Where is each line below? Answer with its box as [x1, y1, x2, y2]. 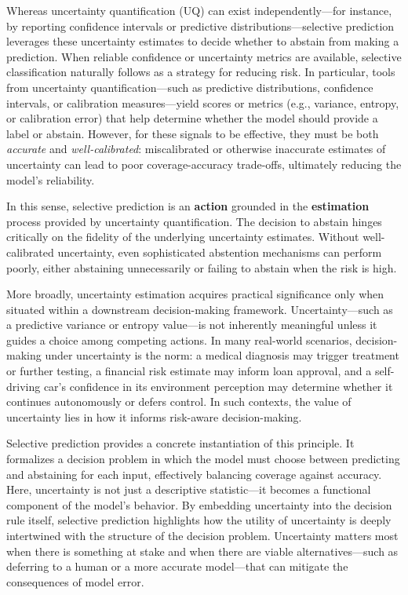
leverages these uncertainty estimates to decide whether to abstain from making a [6, 33, 399, 49]
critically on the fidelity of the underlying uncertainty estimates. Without [6, 228, 359, 245]
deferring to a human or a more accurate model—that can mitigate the [6, 558, 348, 575]
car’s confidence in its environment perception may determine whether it [43, 378, 393, 394]
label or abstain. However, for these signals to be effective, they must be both [6, 125, 379, 141]
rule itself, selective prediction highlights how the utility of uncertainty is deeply [6, 512, 392, 528]
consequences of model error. [6, 573, 144, 590]
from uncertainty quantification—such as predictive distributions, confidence [6, 78, 373, 95]
